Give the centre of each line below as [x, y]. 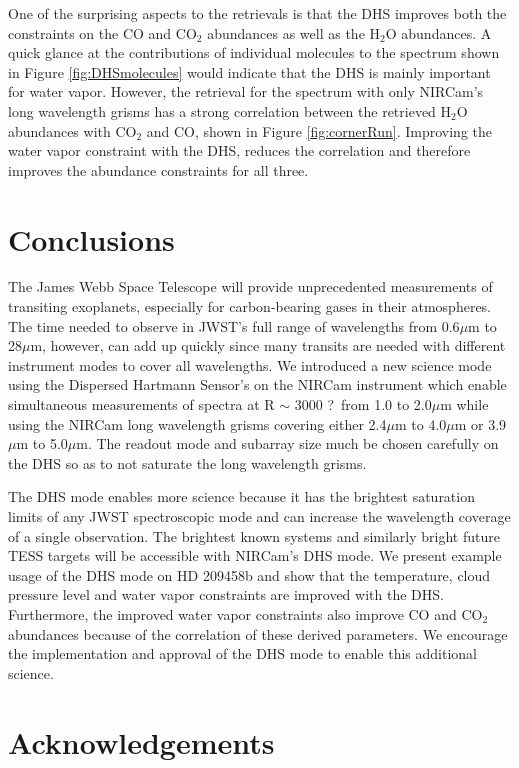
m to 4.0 [420, 423]
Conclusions [91, 238]
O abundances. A [438, 32]
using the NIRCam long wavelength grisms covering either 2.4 [197, 423]
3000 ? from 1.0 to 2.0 [363, 404]
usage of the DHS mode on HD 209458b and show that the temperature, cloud [249, 574]
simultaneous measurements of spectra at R [141, 404]
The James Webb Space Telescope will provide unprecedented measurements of [250, 286]
